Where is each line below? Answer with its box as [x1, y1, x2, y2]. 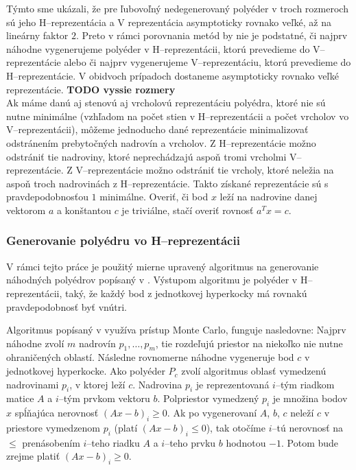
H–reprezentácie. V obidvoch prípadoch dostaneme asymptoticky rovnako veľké [6, 68, 339, 82]
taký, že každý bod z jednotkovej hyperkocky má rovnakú [65, 285, 307, 300]
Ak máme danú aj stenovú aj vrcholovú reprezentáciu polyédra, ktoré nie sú [6, 95, 326, 110]
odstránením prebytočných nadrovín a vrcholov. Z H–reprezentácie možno [6, 135, 316, 150]
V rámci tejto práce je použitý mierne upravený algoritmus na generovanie [6, 259, 319, 273]
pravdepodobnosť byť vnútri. [6, 299, 127, 314]
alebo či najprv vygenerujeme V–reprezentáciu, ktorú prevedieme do [64, 55, 351, 69]
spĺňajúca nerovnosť [14, 406, 99, 420]
